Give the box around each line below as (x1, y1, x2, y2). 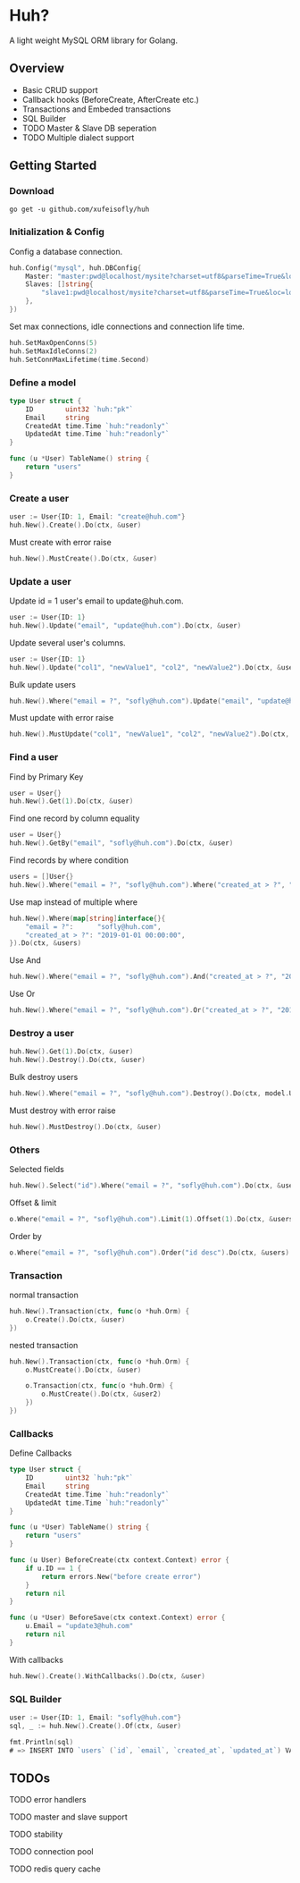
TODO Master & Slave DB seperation (21, 122, 157, 133)
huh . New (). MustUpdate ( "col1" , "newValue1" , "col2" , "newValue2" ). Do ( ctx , (9, 730, 290, 739)
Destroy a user (9, 1026, 74, 1039)
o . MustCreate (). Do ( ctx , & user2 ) (41, 1389, 162, 1399)
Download (9, 185, 55, 198)
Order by (9, 1230, 42, 1241)
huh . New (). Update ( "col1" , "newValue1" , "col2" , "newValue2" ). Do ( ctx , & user (9, 663, 297, 671)
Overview (9, 61, 65, 76)
